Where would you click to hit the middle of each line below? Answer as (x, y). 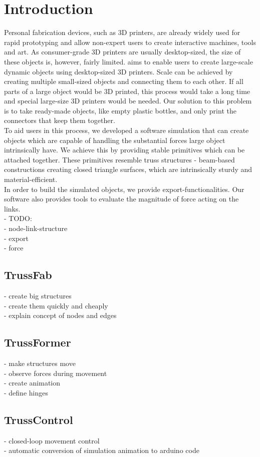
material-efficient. (31, 179)
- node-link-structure (36, 228)
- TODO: (18, 218)
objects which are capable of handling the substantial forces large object (115, 140)
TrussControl (39, 419)
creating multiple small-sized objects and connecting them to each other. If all (124, 81)
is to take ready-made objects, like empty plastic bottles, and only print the (120, 110)
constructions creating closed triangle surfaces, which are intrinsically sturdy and (128, 169)
